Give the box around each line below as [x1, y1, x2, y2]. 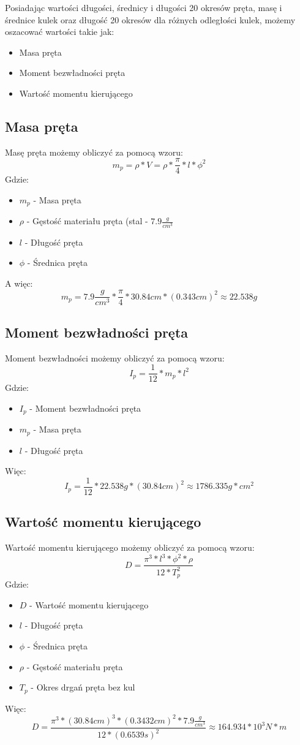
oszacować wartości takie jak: [5, 25, 114, 38]
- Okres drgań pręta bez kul [31, 681, 135, 694]
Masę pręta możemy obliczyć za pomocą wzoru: [5, 145, 183, 158]
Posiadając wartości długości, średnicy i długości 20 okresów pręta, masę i [5, 1, 282, 13]
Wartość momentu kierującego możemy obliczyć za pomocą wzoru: [5, 541, 255, 554]
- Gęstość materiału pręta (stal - [26, 214, 148, 227]
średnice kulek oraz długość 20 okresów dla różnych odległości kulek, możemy [5, 13, 296, 26]
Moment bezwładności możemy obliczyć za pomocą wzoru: [5, 351, 225, 364]
